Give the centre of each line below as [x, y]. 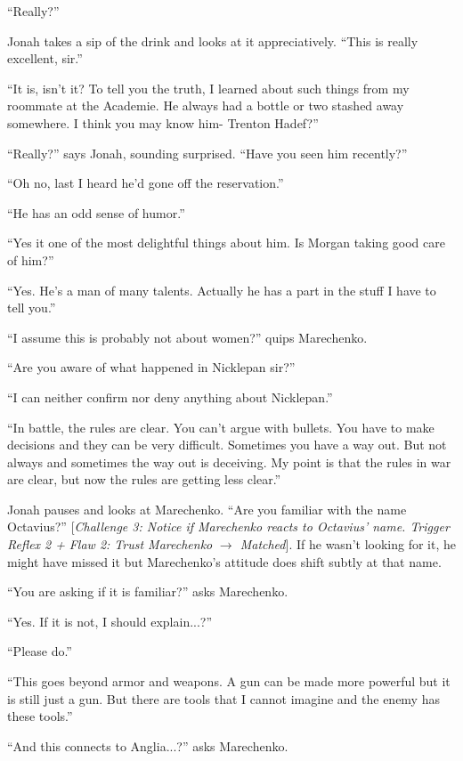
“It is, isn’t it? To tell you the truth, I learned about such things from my [208, 88]
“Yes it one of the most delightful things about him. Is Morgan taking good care [226, 243]
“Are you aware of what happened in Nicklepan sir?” [151, 367]
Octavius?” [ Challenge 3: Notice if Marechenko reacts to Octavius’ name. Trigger [228, 526]
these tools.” [40, 716]
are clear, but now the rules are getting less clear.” [144, 479]
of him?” [31, 259]
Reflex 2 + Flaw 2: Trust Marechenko [110, 544]
